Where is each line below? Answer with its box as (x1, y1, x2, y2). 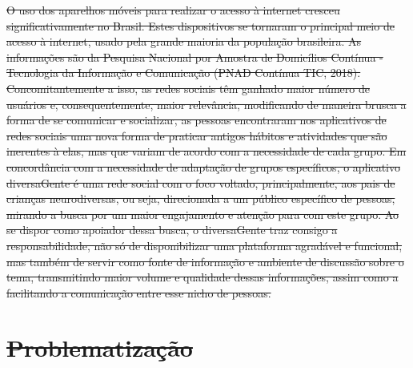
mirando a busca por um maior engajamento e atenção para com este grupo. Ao (6, 205, 399, 222)
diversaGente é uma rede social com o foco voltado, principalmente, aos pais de (6, 174, 395, 191)
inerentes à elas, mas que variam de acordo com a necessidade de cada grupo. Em (6, 143, 407, 160)
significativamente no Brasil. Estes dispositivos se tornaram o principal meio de (6, 17, 395, 34)
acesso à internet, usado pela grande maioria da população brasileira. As (6, 33, 362, 50)
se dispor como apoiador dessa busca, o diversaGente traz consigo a (6, 221, 338, 238)
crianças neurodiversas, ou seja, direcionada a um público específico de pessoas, (6, 190, 395, 207)
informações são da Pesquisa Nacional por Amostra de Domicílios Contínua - (6, 48, 383, 65)
